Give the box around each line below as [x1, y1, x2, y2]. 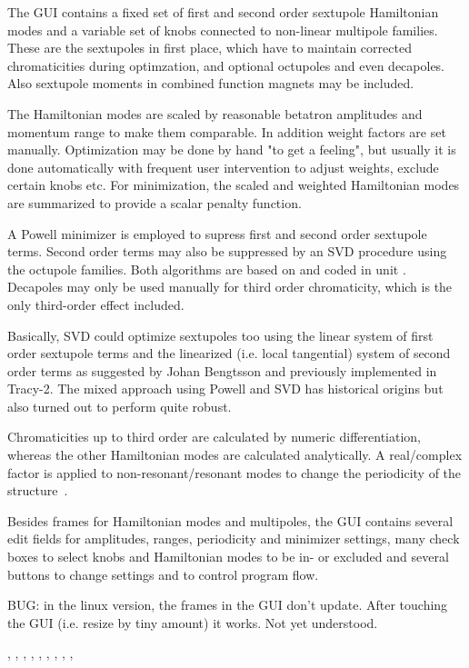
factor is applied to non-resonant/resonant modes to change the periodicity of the [7, 463, 462, 482]
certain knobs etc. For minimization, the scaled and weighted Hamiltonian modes [7, 175, 460, 194]
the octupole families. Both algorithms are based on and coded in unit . [7, 259, 406, 278]
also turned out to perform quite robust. [7, 396, 232, 415]
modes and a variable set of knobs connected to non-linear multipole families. [7, 20, 438, 39]
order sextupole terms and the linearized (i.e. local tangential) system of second [7, 344, 451, 363]
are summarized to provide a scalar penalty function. [7, 193, 302, 212]
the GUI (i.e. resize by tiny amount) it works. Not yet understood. [7, 613, 378, 632]
